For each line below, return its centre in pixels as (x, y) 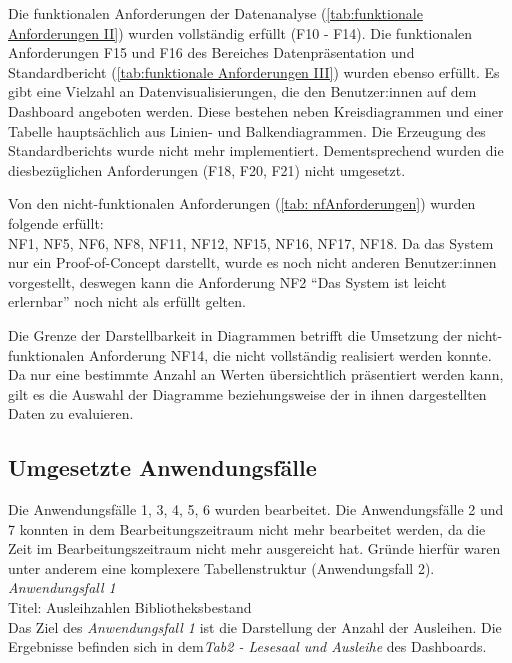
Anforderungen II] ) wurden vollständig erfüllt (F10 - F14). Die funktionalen (240, 32)
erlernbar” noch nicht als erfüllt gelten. (127, 301)
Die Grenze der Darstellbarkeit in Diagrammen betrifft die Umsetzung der (235, 334)
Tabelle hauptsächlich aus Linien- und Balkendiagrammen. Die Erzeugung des (247, 130)
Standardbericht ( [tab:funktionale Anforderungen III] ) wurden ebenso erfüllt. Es (254, 71)
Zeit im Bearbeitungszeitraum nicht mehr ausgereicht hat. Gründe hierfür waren (254, 548)
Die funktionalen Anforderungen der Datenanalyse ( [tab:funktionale (215, 13)
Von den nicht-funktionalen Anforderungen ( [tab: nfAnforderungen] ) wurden (242, 203)
